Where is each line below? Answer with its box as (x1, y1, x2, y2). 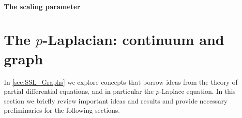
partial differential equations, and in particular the (4, 86, 154, 96)
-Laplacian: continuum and (42, 29, 225, 49)
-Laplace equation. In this (159, 86, 236, 96)
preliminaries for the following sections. (4, 105, 120, 115)
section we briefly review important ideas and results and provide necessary (4, 95, 227, 105)
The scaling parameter (4, 1, 80, 11)
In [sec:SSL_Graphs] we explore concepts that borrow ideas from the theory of (4, 76, 238, 87)
